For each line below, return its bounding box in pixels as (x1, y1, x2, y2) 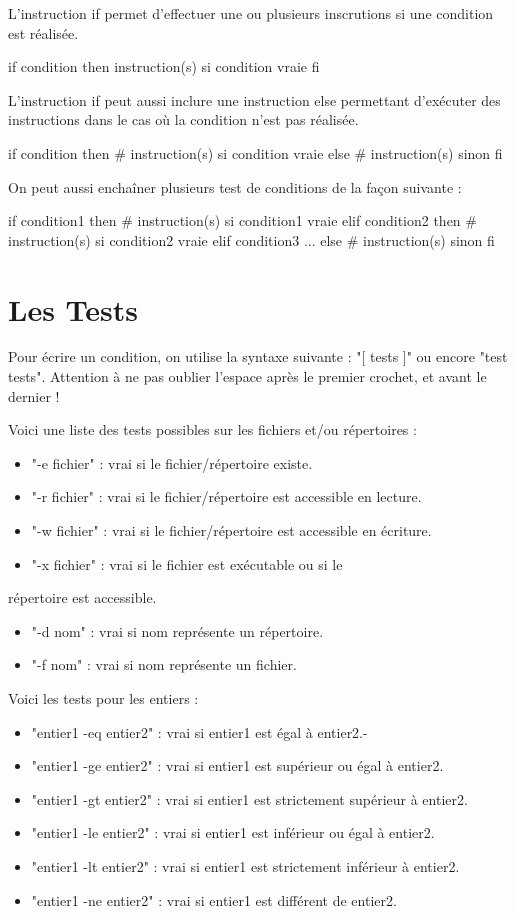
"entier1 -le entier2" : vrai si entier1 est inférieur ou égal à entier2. (31, 822, 435, 843)
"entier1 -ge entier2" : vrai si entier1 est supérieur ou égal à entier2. (31, 755, 444, 776)
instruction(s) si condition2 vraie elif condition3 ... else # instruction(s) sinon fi (8, 229, 495, 250)
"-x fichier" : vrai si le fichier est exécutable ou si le (31, 553, 343, 574)
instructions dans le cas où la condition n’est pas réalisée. (8, 109, 359, 130)
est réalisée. (8, 22, 79, 43)
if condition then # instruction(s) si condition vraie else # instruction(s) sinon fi (8, 142, 503, 163)
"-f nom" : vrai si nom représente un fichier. (31, 654, 297, 675)
